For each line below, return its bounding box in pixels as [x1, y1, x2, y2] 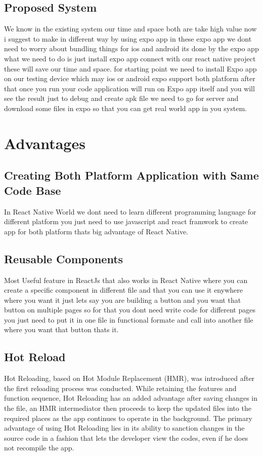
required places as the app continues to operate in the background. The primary [4, 412, 252, 423]
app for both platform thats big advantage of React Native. [4, 226, 188, 236]
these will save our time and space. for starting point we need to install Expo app [4, 63, 257, 74]
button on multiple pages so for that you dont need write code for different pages [4, 304, 255, 315]
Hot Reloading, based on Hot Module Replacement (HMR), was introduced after [4, 373, 255, 383]
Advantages [4, 132, 85, 153]
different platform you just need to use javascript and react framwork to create [4, 216, 248, 227]
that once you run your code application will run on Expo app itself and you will [4, 83, 255, 93]
